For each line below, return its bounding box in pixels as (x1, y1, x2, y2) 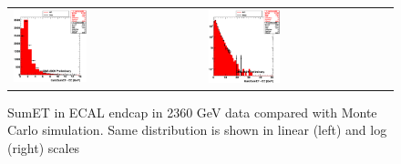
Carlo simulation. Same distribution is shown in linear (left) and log (7, 120, 387, 139)
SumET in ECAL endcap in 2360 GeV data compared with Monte (7, 102, 377, 121)
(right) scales (7, 138, 80, 157)
